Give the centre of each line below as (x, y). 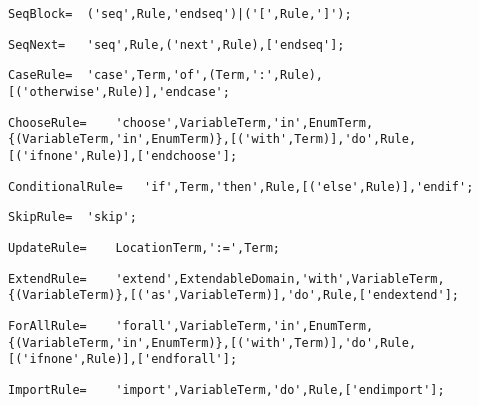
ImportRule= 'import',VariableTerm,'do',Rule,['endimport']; (226, 389)
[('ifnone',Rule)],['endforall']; (123, 359)
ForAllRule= (47, 325)
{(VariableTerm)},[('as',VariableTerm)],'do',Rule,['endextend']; (234, 295)
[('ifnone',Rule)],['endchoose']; (123, 155)
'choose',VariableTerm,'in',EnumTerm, (244, 122)
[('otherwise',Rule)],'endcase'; (119, 91)
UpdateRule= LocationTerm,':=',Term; (144, 247)
